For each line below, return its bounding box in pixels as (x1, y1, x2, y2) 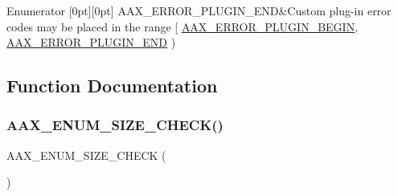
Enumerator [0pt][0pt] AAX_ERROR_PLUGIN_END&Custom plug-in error (6, 2, 392, 18)
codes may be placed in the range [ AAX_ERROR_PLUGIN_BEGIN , (6, 18, 359, 35)
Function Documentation (6, 73, 218, 98)
